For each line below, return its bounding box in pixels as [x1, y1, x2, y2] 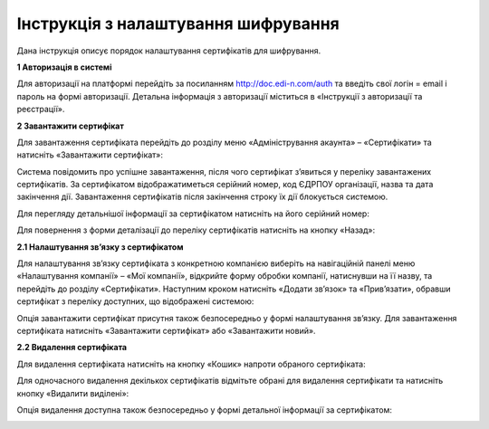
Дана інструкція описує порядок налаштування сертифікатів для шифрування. [16, 45, 321, 56]
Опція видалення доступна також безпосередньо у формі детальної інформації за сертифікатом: [16, 404, 393, 415]
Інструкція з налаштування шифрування [16, 14, 340, 33]
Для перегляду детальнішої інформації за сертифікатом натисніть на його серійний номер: [16, 208, 370, 219]
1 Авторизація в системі [16, 62, 112, 72]
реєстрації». [16, 104, 65, 115]
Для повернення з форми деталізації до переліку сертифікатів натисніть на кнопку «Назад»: [16, 224, 376, 235]
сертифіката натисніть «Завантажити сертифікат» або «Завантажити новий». [16, 325, 316, 336]
